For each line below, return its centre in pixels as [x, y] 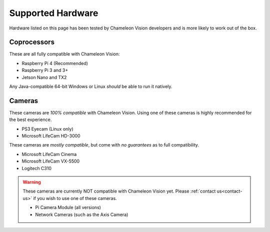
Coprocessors [32, 42]
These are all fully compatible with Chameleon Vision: [64, 54]
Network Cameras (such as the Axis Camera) [82, 214]
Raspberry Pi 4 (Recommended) [55, 63]
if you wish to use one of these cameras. [75, 198]
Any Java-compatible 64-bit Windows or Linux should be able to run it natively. [91, 86]
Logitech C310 [37, 168]
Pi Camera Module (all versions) [68, 207]
